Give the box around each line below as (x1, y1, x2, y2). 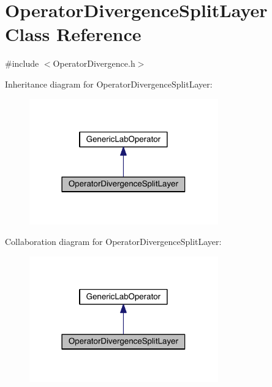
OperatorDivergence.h (53, 57, 135, 70)
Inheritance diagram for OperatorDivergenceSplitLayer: (5, 77, 213, 90)
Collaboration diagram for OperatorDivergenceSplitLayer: (5, 235, 222, 248)
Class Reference (5, 21, 142, 47)
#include (5, 57, 39, 70)
